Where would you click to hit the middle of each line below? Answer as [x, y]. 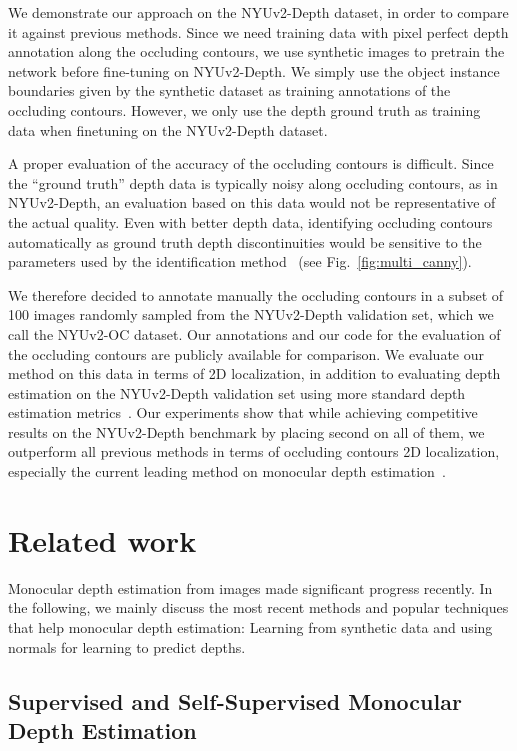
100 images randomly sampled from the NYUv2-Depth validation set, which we [251, 314]
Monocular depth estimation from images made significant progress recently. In [250, 587]
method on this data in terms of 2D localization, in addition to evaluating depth [254, 373]
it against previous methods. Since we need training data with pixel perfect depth [258, 31]
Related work [102, 539]
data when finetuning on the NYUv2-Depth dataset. [168, 129]
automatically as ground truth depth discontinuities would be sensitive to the [245, 241]
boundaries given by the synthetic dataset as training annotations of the [229, 90]
